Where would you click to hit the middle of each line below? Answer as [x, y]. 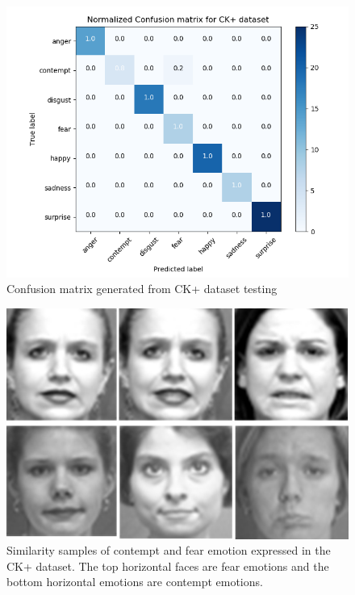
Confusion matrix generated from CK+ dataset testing [142, 289]
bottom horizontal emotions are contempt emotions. [135, 582]
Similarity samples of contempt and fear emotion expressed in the [169, 550]
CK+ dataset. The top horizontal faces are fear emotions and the [168, 566]
